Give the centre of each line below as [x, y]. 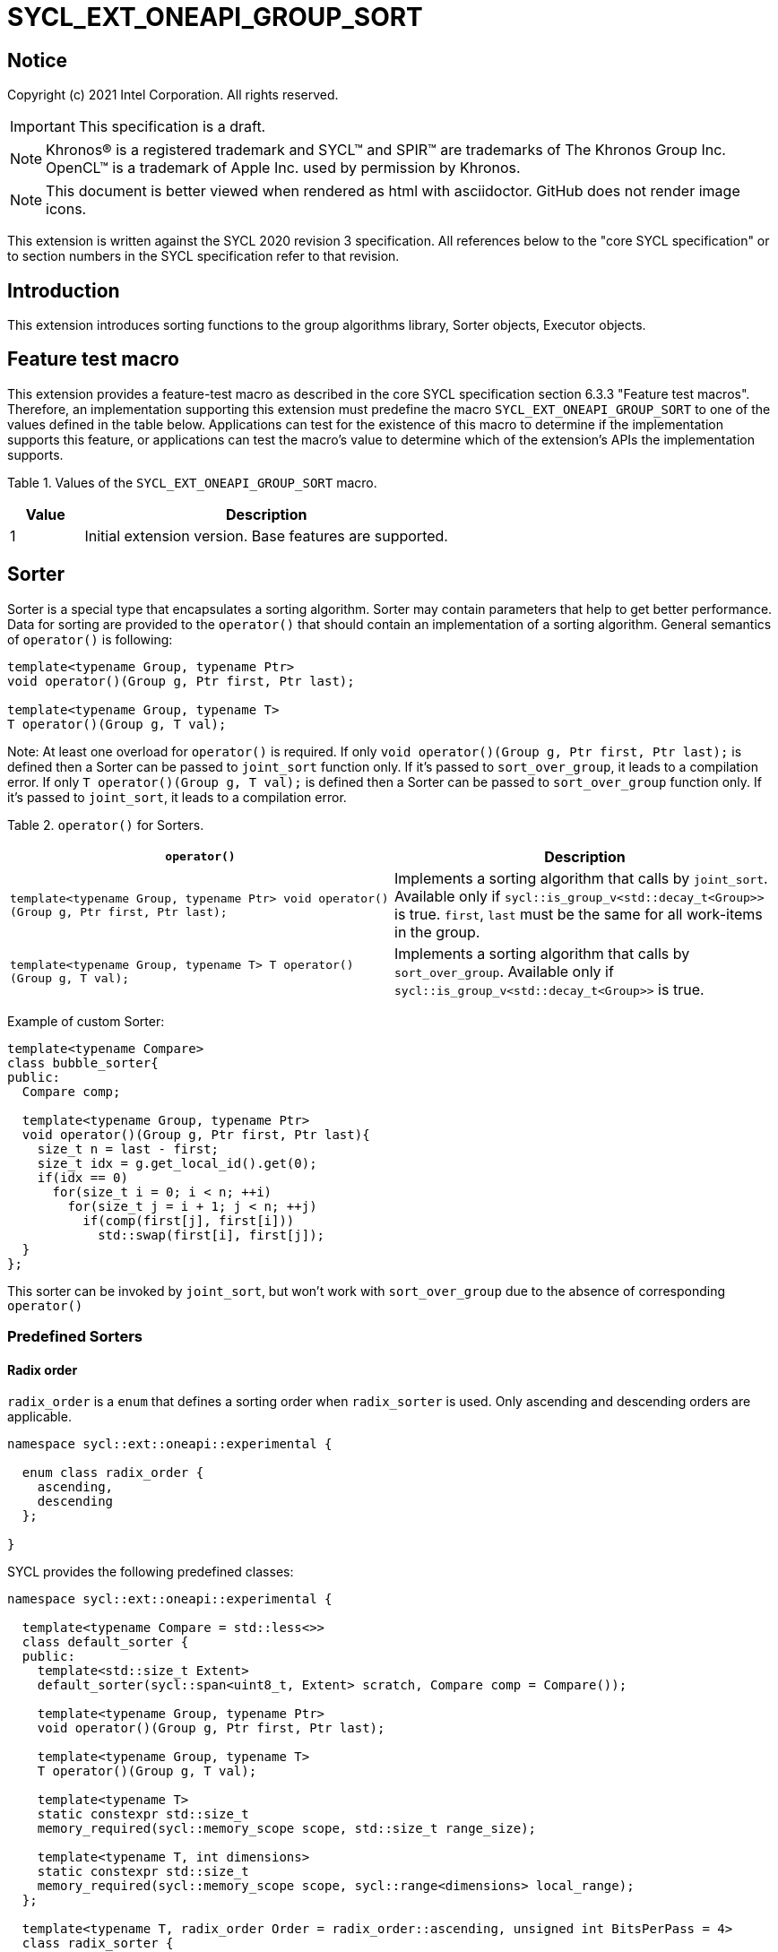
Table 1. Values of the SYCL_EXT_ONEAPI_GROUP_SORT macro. [192, 482]
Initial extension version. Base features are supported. [266, 536]
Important [43, 127]
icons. [66, 209]
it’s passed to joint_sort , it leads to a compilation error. [177, 797]
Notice [38, 60]
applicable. [39, 1417]
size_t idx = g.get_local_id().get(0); [177, 1163]
